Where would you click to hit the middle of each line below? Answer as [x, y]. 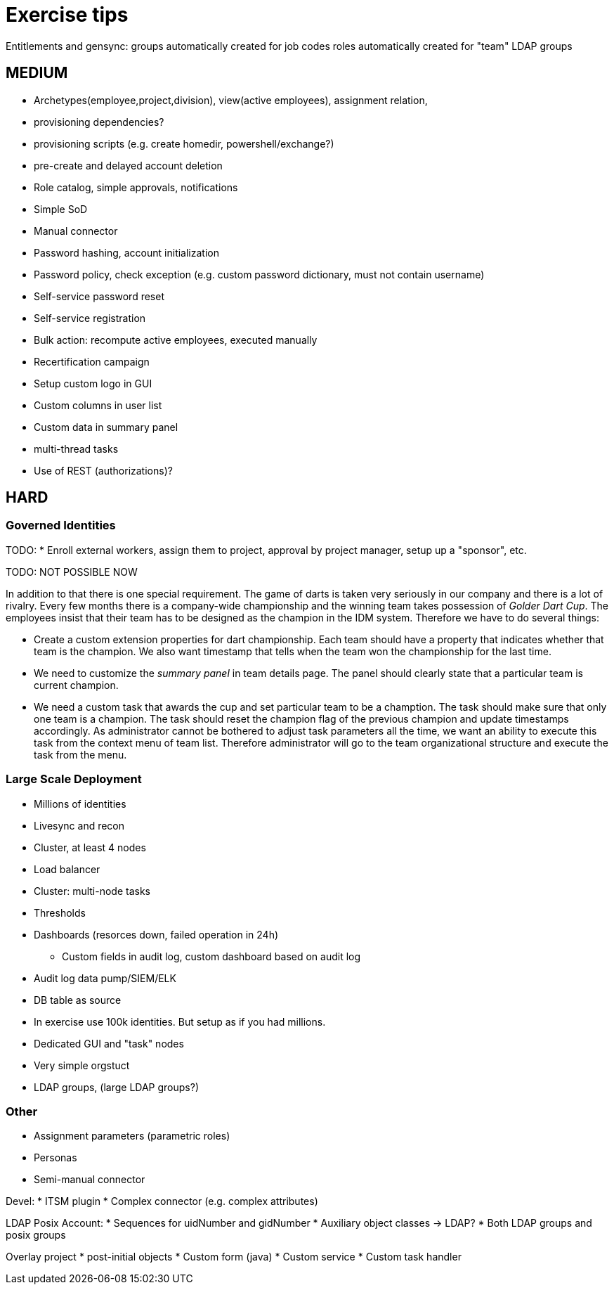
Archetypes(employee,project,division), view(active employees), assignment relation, [231, 100]
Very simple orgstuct [82, 1065]
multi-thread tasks [76, 449]
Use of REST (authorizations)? [103, 470]
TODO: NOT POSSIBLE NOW [72, 572]
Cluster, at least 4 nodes [90, 847]
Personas [55, 1158]
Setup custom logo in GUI [93, 383]
